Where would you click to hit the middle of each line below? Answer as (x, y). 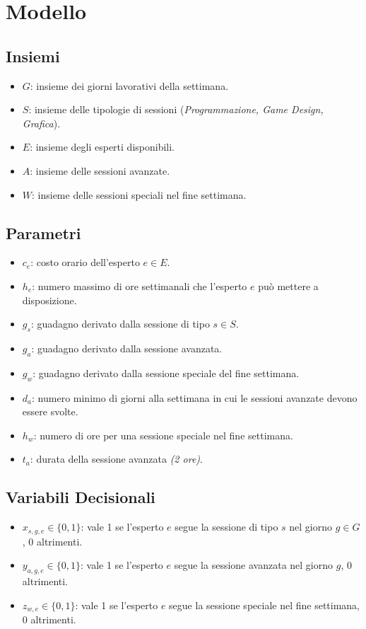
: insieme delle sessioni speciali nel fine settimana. (139, 194)
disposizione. (49, 300)
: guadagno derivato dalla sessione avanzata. (127, 348)
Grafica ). (41, 123)
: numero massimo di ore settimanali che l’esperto (140, 285)
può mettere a (288, 285)
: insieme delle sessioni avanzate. (100, 170)
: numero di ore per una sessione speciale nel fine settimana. (163, 435)
